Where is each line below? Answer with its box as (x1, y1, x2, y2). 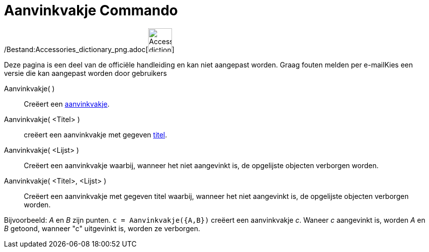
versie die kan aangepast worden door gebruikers (4, 68, 167, 77)
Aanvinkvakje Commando (4, 2, 178, 19)
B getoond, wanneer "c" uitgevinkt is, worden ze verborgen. (4, 224, 200, 233)
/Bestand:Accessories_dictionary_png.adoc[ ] (4, 45, 174, 54)
